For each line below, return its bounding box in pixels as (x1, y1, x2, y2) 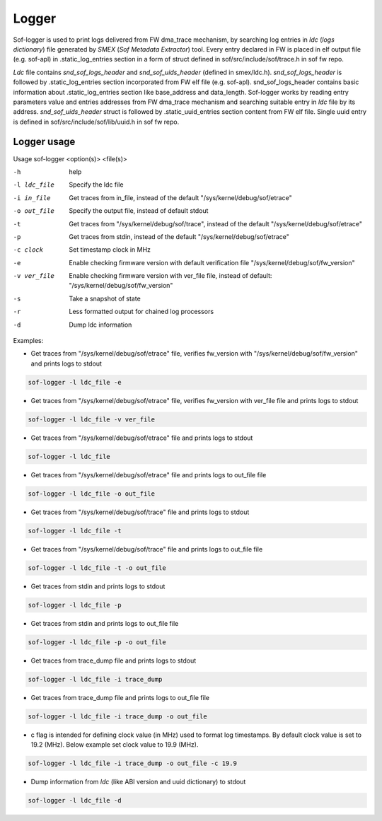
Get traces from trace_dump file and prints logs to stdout (30, 656, 197, 665)
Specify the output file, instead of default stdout (69, 206, 209, 215)
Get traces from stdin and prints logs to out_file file (30, 619, 179, 627)
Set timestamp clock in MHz (69, 245, 151, 254)
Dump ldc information (69, 320, 132, 329)
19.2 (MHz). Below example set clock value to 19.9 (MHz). (30, 740, 199, 749)
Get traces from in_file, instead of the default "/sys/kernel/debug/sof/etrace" (69, 193, 293, 202)
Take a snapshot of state (69, 294, 141, 303)
